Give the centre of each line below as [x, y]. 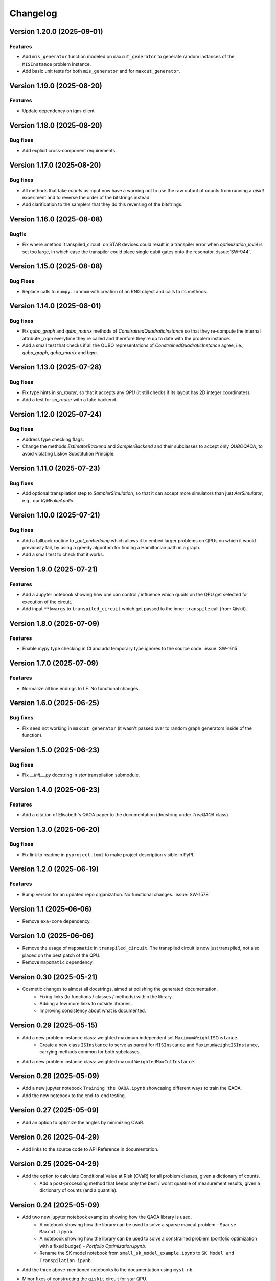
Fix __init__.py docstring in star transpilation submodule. [81, 775]
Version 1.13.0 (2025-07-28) [55, 367]
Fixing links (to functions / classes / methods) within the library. [106, 996]
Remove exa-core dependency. [57, 921]
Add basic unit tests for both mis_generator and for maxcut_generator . [101, 71]
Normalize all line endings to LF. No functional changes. [81, 688]
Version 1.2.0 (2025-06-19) [54, 869]
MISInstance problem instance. [57, 64]
